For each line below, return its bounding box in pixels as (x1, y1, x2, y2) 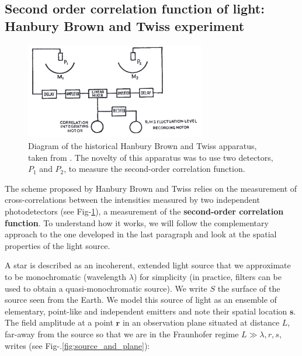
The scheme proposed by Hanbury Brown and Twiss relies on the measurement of (5, 182, 297, 194)
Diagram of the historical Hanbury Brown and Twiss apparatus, (28, 140, 257, 152)
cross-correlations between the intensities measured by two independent (5, 193, 260, 206)
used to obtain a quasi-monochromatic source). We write (5, 282, 207, 294)
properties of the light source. (5, 239, 110, 251)
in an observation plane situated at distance (122, 316, 280, 329)
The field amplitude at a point (5, 316, 113, 329)
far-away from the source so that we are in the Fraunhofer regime (5, 327, 239, 340)
